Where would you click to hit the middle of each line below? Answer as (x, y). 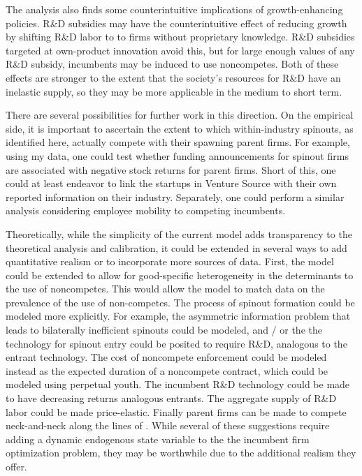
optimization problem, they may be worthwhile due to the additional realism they (181, 453)
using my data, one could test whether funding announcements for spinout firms (177, 155)
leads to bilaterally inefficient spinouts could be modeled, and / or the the (164, 330)
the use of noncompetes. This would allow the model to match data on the (165, 289)
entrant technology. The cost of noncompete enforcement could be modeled (166, 357)
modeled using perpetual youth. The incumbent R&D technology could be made (178, 384)
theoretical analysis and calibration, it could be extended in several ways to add (176, 247)
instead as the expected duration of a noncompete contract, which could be (167, 370)
